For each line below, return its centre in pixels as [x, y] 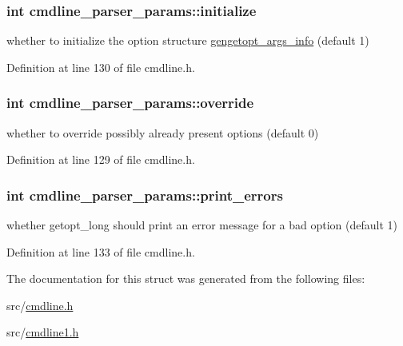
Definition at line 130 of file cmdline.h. [101, 67]
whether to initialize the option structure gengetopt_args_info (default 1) [188, 40]
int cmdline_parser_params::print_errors [145, 195]
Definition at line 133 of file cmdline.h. [101, 251]
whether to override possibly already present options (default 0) [163, 132]
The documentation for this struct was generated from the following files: [186, 278]
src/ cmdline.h [40, 305]
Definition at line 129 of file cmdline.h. [101, 159]
